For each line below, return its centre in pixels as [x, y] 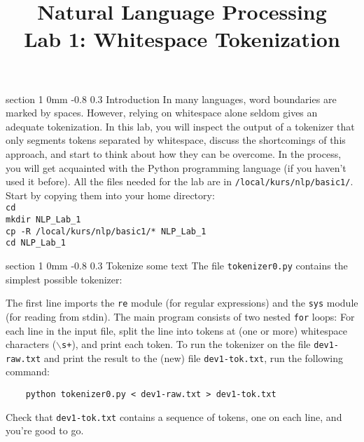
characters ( [31, 344]
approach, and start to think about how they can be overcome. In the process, [174, 153]
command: [28, 371]
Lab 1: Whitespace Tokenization [182, 39]
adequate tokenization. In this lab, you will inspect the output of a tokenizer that [180, 126]
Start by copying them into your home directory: [110, 195]
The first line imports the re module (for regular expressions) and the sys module [182, 303]
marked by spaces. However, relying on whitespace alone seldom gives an [162, 113]
